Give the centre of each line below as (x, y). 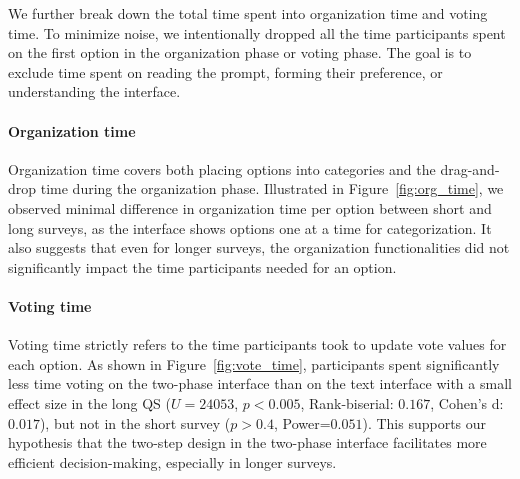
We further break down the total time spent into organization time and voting (248, 13)
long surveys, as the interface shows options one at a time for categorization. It (250, 227)
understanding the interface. (94, 91)
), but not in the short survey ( (135, 422)
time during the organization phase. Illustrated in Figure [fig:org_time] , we (272, 188)
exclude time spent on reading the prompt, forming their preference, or (225, 71)
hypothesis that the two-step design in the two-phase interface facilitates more (247, 442)
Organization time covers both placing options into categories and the (222, 168)
